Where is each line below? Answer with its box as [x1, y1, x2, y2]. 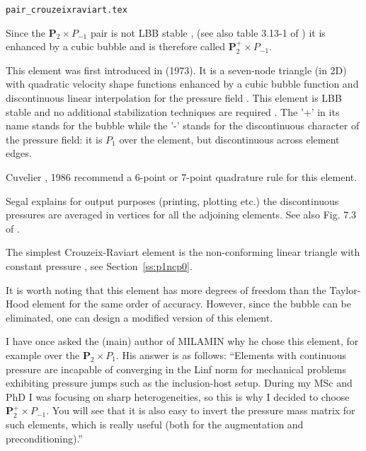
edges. [6, 146, 32, 160]
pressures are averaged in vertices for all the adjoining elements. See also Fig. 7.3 [6, 207, 357, 222]
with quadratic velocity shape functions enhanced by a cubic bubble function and [6, 76, 359, 91]
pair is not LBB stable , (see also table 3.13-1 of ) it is [90, 25, 326, 40]
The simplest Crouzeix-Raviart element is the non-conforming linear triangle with [6, 245, 360, 259]
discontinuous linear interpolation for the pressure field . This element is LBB [6, 90, 342, 105]
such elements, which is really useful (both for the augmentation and [6, 416, 304, 431]
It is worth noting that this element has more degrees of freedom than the [6, 282, 326, 297]
